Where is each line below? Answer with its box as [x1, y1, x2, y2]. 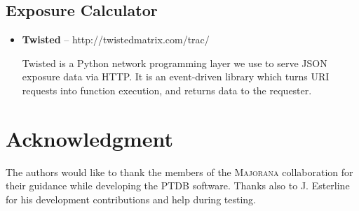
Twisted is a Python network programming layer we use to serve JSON [22, 55, 327, 70]
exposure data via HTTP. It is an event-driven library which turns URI [22, 69, 330, 84]
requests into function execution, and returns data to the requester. [22, 82, 312, 97]
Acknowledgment [6, 124, 173, 152]
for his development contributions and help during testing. [6, 191, 257, 206]
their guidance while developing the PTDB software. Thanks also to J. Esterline [6, 178, 350, 193]
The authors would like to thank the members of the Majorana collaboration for [6, 164, 353, 179]
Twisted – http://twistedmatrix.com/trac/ [22, 32, 210, 47]
